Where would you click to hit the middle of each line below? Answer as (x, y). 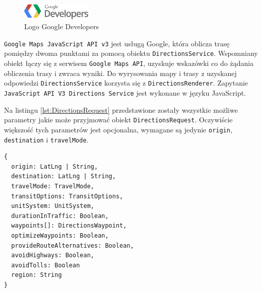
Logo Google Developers (61, 26)
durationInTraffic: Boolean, (60, 216)
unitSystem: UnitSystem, (53, 206)
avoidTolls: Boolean (46, 265)
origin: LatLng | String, (55, 166)
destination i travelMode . (46, 139)
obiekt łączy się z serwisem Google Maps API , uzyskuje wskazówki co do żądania (129, 63)
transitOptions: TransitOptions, (67, 196)
